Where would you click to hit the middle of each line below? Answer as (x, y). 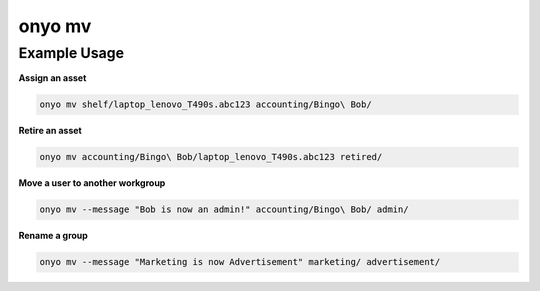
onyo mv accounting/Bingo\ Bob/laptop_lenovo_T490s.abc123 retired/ (211, 157)
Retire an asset (50, 131)
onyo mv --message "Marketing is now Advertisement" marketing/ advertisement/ (240, 262)
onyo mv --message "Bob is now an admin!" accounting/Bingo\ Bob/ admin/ (224, 209)
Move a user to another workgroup (92, 183)
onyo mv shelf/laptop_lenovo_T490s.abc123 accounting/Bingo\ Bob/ (205, 104)
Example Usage (71, 53)
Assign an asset (52, 78)
